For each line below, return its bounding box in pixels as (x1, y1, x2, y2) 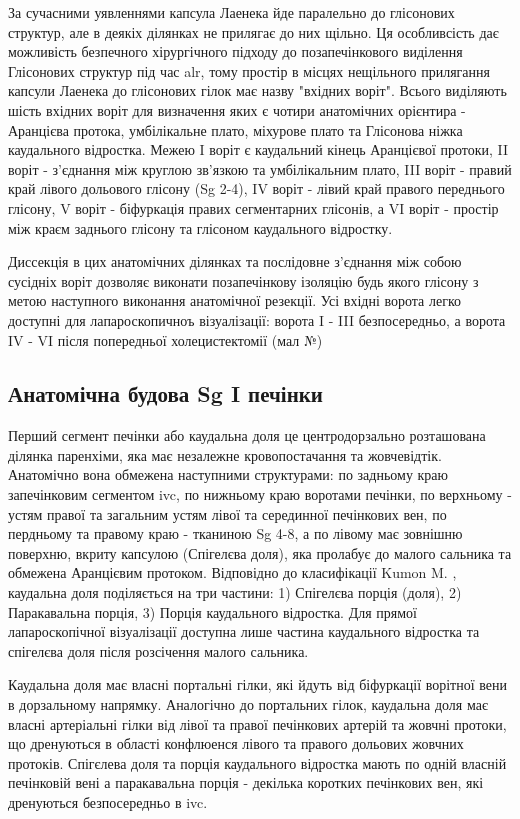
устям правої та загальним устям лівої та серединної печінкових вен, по (8, 503, 447, 524)
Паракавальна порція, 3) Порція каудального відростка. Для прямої (8, 601, 417, 622)
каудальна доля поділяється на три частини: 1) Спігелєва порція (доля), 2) (8, 582, 462, 603)
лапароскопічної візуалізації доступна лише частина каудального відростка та (8, 621, 480, 642)
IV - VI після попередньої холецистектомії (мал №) (8, 329, 323, 350)
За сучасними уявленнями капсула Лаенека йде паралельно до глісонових (8, 2, 455, 22)
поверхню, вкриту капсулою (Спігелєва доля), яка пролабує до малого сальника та (8, 542, 512, 563)
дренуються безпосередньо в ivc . (8, 791, 208, 812)
